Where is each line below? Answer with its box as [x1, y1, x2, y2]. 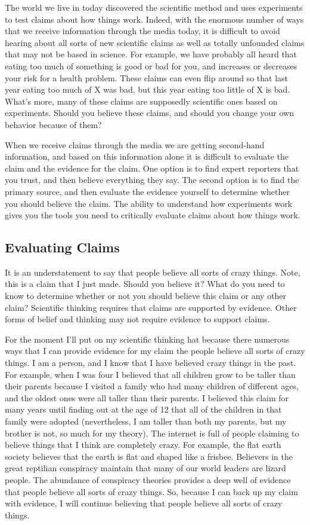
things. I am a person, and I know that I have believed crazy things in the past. [5, 356, 296, 369]
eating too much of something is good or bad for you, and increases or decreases [5, 59, 297, 72]
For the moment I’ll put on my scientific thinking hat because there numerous [5, 332, 290, 345]
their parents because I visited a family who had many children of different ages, [5, 380, 299, 392]
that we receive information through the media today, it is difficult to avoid [5, 25, 280, 37]
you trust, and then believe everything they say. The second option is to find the [5, 173, 299, 186]
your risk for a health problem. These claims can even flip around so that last [5, 71, 289, 84]
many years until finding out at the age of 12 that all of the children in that [5, 403, 282, 416]
